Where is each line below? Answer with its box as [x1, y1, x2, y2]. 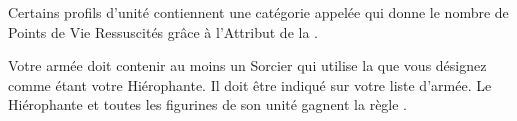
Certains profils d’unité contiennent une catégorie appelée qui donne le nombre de [8, 2, 509, 22]
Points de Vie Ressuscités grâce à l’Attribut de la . [8, 21, 318, 42]
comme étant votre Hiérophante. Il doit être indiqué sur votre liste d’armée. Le [8, 74, 492, 95]
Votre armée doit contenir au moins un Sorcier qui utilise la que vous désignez [8, 55, 487, 76]
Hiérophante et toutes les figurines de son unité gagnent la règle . [8, 94, 408, 115]
